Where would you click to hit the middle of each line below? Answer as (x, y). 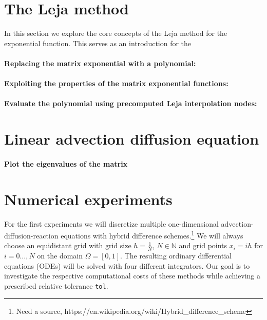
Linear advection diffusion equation (132, 139)
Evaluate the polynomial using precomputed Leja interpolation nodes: (131, 103)
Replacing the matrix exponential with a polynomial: (100, 63)
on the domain (60, 256)
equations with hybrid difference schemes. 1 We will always (152, 235)
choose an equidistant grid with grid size (68, 245)
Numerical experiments (88, 199)
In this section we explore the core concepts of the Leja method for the (116, 33)
